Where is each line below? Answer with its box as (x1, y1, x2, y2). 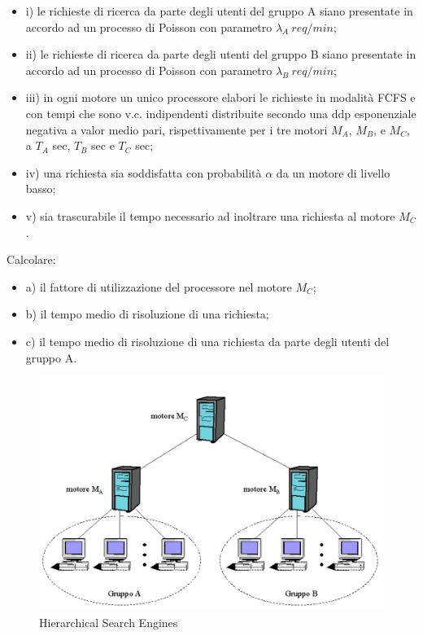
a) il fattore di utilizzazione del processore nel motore (25, 278, 292, 295)
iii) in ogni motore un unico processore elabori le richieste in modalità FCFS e (25, 89, 416, 106)
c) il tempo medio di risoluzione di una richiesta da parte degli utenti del (25, 332, 390, 349)
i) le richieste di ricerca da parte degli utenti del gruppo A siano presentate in (25, 2, 413, 19)
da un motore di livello (276, 164, 390, 181)
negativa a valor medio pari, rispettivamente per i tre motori (25, 121, 328, 138)
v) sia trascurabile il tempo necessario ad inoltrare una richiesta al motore (25, 207, 395, 224)
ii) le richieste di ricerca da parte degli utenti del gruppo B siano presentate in (25, 46, 416, 63)
